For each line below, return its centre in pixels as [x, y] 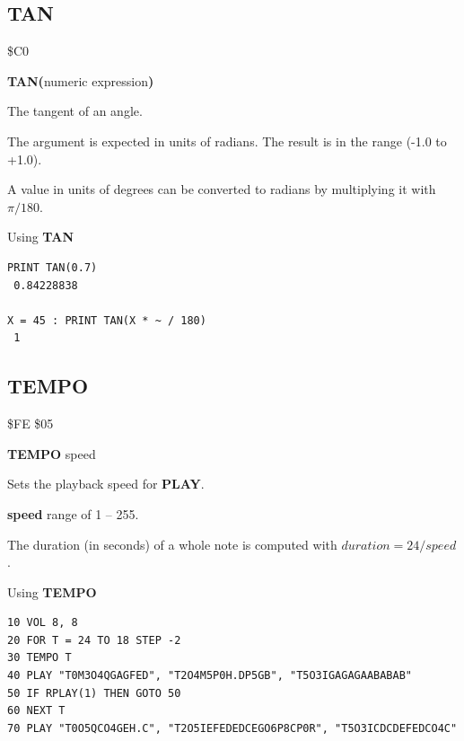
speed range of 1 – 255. [73, 513]
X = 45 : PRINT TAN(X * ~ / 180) [107, 320]
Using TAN [40, 237]
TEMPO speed [52, 453]
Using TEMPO [52, 591]
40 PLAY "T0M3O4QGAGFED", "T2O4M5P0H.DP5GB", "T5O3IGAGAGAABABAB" [210, 676]
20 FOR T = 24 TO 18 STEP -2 [94, 640]
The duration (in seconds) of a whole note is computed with [172, 544]
